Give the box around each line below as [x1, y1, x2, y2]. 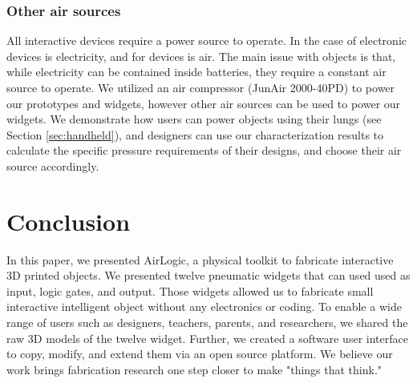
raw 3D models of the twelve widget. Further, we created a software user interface [6, 329, 408, 346]
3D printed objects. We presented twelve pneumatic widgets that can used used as [6, 267, 411, 284]
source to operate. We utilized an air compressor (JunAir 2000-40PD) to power [6, 79, 395, 95]
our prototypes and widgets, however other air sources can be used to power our [6, 95, 401, 111]
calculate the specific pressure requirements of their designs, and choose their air [6, 142, 402, 159]
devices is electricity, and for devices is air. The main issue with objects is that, [6, 47, 396, 64]
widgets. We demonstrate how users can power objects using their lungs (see [6, 111, 382, 127]
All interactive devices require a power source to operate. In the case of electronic [6, 32, 407, 49]
